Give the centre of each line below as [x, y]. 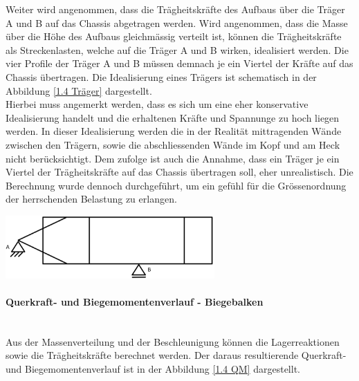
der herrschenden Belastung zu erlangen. [91, 199]
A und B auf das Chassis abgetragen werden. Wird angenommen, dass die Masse [177, 22]
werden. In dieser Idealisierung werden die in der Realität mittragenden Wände [174, 131]
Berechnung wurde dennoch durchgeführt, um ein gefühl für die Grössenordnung [176, 185]
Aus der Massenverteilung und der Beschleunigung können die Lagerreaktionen [173, 341]
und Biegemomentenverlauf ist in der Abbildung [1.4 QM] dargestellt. [153, 369]
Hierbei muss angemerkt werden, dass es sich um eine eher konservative [157, 104]
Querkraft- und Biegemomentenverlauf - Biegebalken [135, 302]
